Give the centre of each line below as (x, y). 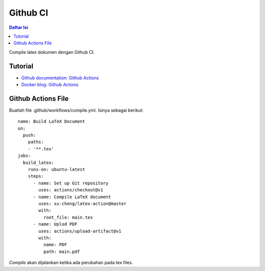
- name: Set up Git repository (71, 183)
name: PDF (55, 245)
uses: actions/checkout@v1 (71, 190)
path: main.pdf (62, 251)
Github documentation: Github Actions (60, 78)
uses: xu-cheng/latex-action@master (83, 204)
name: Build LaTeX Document (52, 122)
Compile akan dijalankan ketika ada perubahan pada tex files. (71, 263)
